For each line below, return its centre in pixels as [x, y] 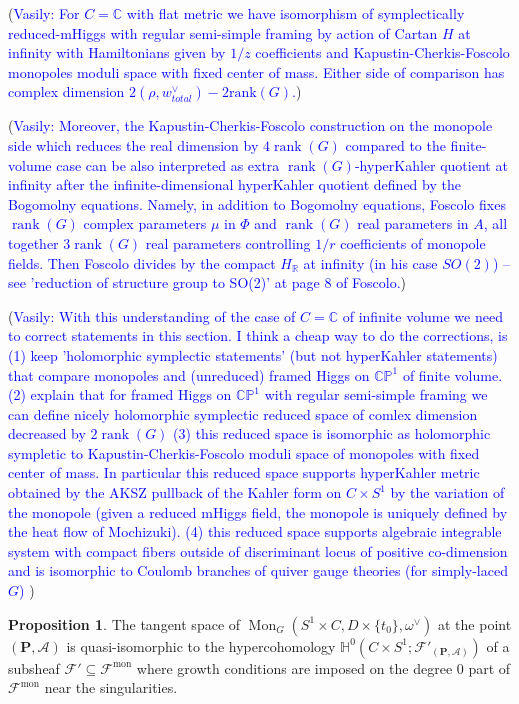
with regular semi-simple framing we [376, 394]
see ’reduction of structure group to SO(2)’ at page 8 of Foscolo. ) [207, 282]
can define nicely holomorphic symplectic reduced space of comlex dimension [243, 413]
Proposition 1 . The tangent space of [124, 623]
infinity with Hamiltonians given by [117, 52]
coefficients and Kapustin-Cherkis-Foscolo [382, 52]
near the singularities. [111, 687]
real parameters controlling [228, 242]
